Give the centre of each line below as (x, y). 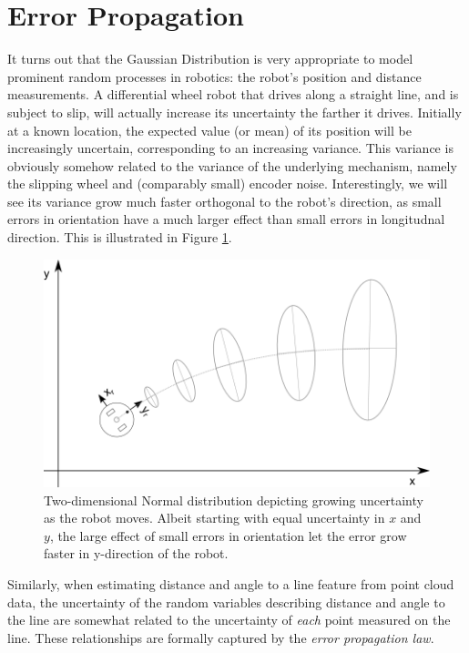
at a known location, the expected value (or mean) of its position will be (209, 130)
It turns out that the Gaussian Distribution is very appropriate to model (210, 59)
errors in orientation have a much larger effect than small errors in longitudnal (226, 219)
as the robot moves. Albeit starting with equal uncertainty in (214, 518)
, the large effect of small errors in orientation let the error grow (228, 535)
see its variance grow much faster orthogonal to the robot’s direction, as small (224, 201)
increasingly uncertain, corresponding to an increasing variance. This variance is (230, 148)
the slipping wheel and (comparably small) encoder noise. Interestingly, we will (228, 184)
